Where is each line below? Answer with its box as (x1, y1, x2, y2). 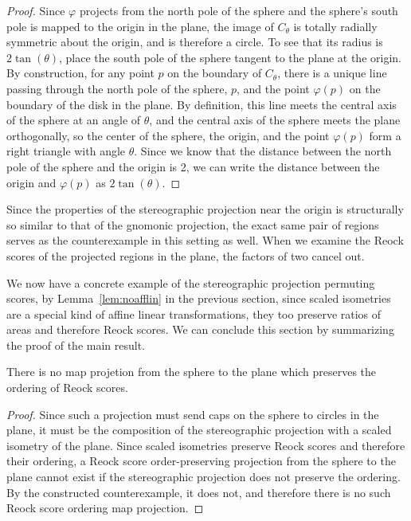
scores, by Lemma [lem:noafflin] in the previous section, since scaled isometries (6, 290, 391, 307)
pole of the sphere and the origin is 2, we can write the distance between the (6, 158, 380, 174)
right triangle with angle (6, 143, 126, 159)
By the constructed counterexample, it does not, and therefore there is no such (6, 484, 391, 500)
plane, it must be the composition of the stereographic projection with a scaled (6, 421, 392, 438)
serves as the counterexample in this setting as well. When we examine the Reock (6, 232, 404, 249)
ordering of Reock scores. (6, 379, 128, 396)
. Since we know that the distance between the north (134, 143, 392, 159)
